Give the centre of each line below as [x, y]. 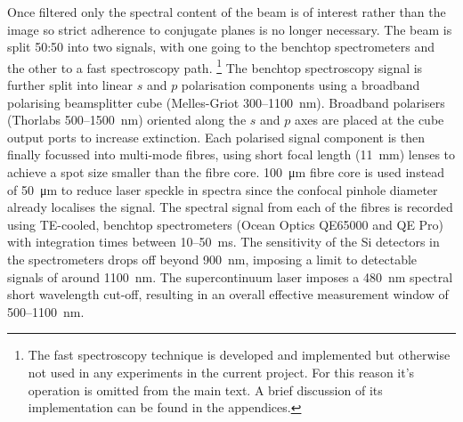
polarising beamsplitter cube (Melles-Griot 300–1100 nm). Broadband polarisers [226, 102]
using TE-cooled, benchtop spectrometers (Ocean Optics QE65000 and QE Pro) [226, 224]
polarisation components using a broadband [301, 85]
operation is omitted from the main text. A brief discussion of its [205, 390]
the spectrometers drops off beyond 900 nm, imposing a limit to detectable [212, 259]
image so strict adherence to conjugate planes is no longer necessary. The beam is [230, 29]
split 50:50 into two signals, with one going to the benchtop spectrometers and [221, 47]
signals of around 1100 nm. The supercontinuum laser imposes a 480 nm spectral [230, 276]
